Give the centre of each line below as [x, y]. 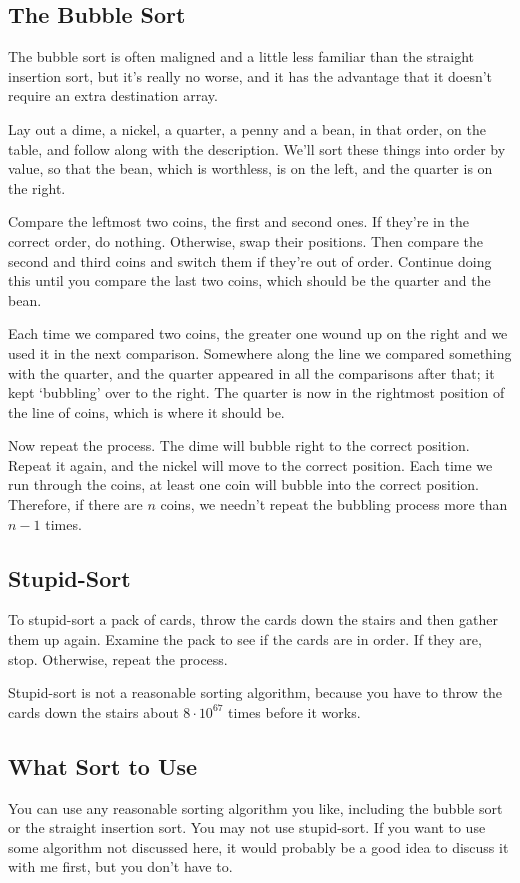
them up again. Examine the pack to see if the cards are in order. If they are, [245, 639]
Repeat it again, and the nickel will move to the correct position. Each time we [250, 464]
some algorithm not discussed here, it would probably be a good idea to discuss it [258, 846]
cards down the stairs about [93, 711]
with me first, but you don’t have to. [120, 866]
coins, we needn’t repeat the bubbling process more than [334, 504]
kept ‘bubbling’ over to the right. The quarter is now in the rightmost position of [256, 392]
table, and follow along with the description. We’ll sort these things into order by [257, 148]
